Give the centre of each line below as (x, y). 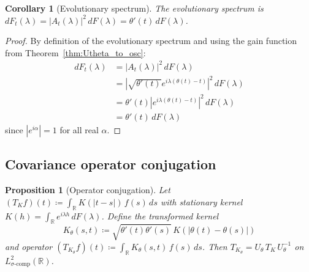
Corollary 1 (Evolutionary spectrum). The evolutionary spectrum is (134, 8)
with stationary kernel (201, 201)
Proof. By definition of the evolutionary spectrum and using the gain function (151, 41)
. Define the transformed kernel (160, 215)
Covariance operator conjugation (111, 164)
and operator (29, 246)
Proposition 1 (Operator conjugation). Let (88, 190)
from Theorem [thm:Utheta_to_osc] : (75, 52)
